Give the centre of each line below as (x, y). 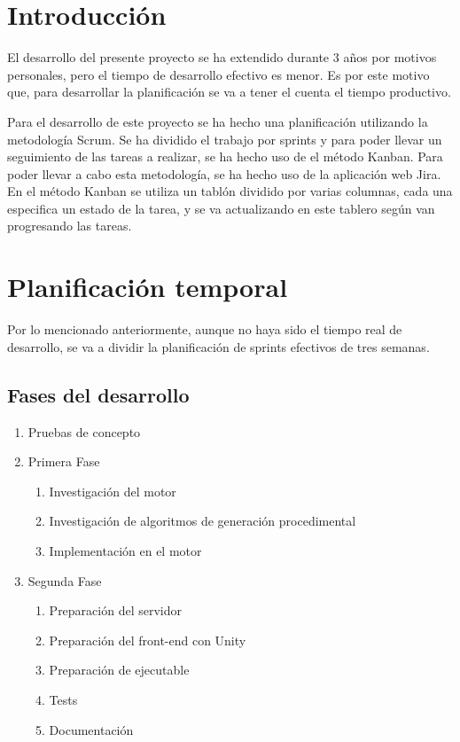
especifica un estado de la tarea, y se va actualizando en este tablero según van (221, 208)
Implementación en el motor (125, 550)
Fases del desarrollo (98, 394)
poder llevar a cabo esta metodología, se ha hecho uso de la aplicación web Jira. (224, 173)
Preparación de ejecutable (119, 670)
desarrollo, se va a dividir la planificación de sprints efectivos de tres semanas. (218, 346)
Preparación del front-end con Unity (148, 640)
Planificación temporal (148, 287)
